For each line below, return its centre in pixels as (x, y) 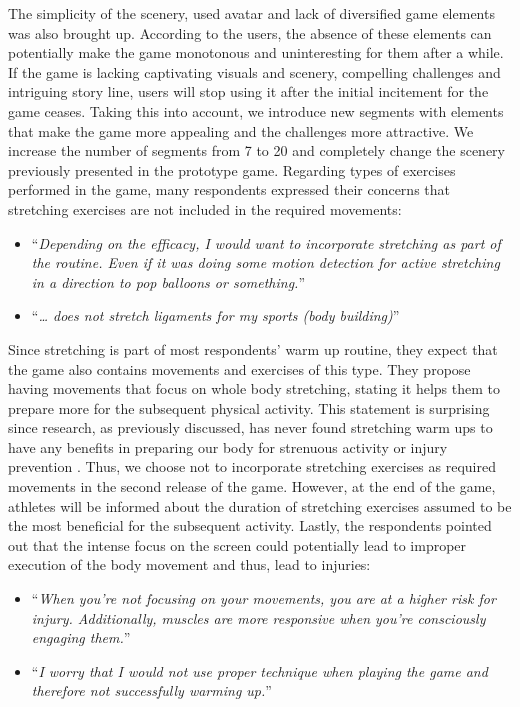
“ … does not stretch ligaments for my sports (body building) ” (215, 315)
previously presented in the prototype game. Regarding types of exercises (232, 169)
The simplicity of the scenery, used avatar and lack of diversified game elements (251, 13)
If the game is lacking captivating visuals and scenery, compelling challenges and (254, 71)
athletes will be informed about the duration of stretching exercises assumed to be (260, 505)
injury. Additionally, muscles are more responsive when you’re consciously (258, 617)
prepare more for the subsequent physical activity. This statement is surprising (249, 407)
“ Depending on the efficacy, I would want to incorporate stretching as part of (266, 242)
